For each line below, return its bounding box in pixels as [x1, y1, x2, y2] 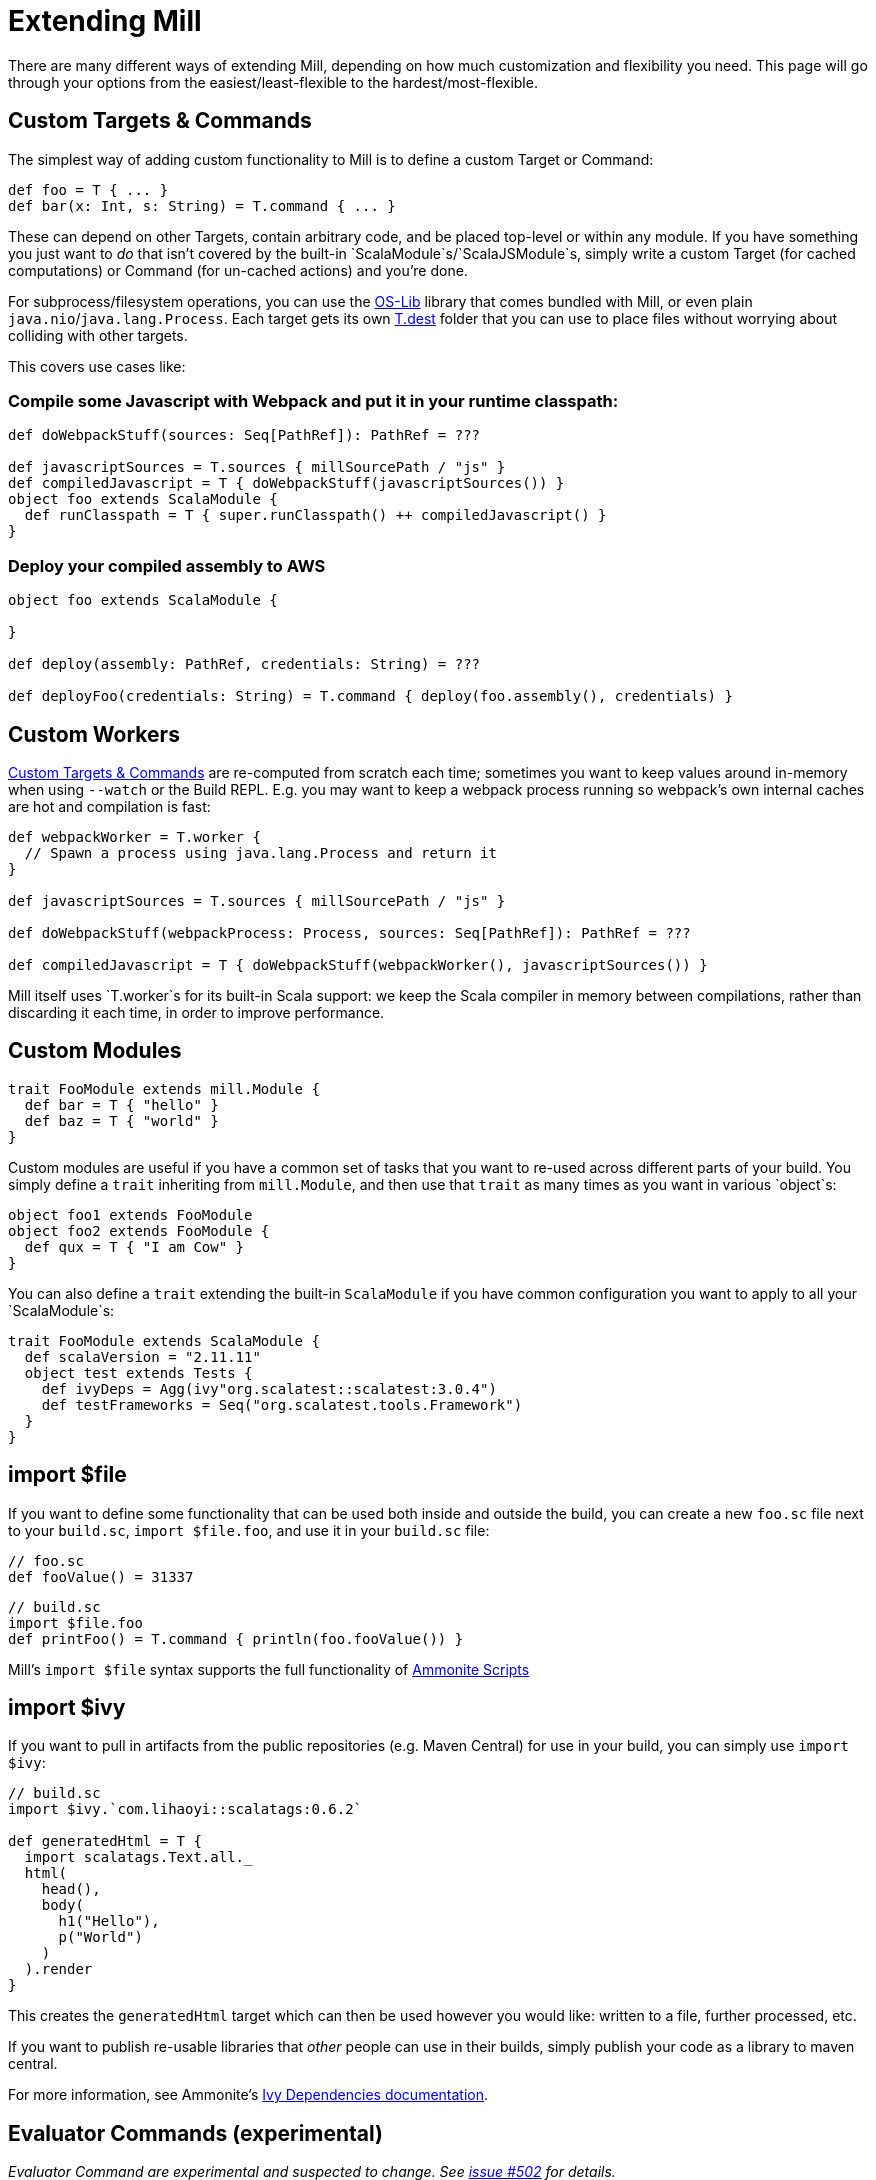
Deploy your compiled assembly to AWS [8, 555, 326, 576]
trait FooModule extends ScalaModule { [8, 1332, 320, 1349]
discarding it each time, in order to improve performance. [8, 1003, 385, 1021]
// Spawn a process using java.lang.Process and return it [24, 844, 497, 861]
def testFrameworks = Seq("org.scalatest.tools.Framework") [41, 1396, 523, 1413]
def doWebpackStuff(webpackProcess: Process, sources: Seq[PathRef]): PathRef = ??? [8, 924, 691, 941]
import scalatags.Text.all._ [24, 1849, 253, 1866]
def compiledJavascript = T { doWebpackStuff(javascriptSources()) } [8, 475, 565, 492]
